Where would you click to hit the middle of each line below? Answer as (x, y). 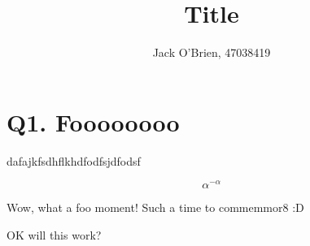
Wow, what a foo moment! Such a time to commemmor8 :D (155, 207)
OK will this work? (54, 234)
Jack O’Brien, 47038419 (212, 52)
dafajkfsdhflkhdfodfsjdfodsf (74, 160)
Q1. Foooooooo (93, 121)
